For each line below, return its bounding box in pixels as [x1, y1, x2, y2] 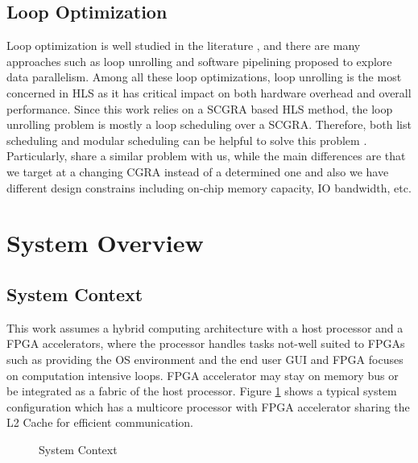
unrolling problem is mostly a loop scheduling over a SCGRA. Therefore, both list [6, 116, 412, 133]
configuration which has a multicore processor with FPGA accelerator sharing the [6, 398, 410, 415]
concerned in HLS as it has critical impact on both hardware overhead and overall [6, 84, 412, 101]
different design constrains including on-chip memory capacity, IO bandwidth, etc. [6, 179, 412, 196]
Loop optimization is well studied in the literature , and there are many [6, 37, 361, 54]
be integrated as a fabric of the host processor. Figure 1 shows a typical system [6, 382, 397, 399]
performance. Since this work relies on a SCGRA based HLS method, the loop [6, 100, 393, 117]
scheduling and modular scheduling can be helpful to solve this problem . [6, 131, 367, 148]
